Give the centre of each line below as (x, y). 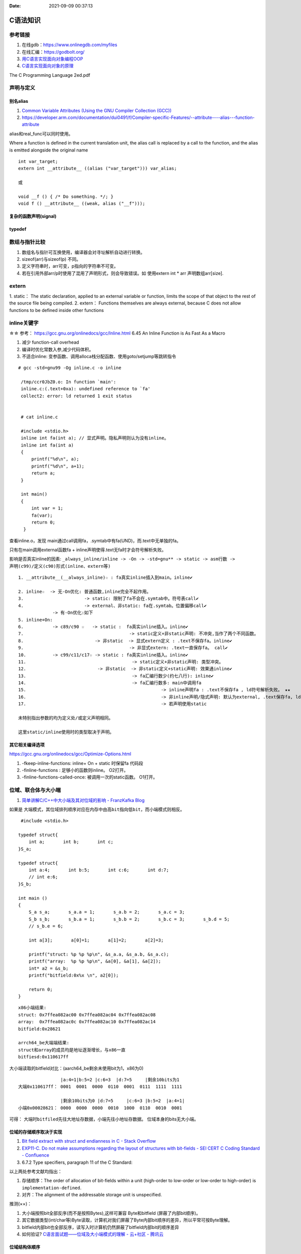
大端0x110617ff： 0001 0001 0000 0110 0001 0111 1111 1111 (100, 1087)
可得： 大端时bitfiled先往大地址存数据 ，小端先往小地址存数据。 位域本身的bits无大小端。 (104, 1119)
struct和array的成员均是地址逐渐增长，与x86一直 (72, 1050)
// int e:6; (43, 877)
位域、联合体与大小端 (35, 790)
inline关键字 (24, 323)
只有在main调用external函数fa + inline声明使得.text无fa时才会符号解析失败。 (88, 550)
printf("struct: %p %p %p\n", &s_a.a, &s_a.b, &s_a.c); (99, 954)
